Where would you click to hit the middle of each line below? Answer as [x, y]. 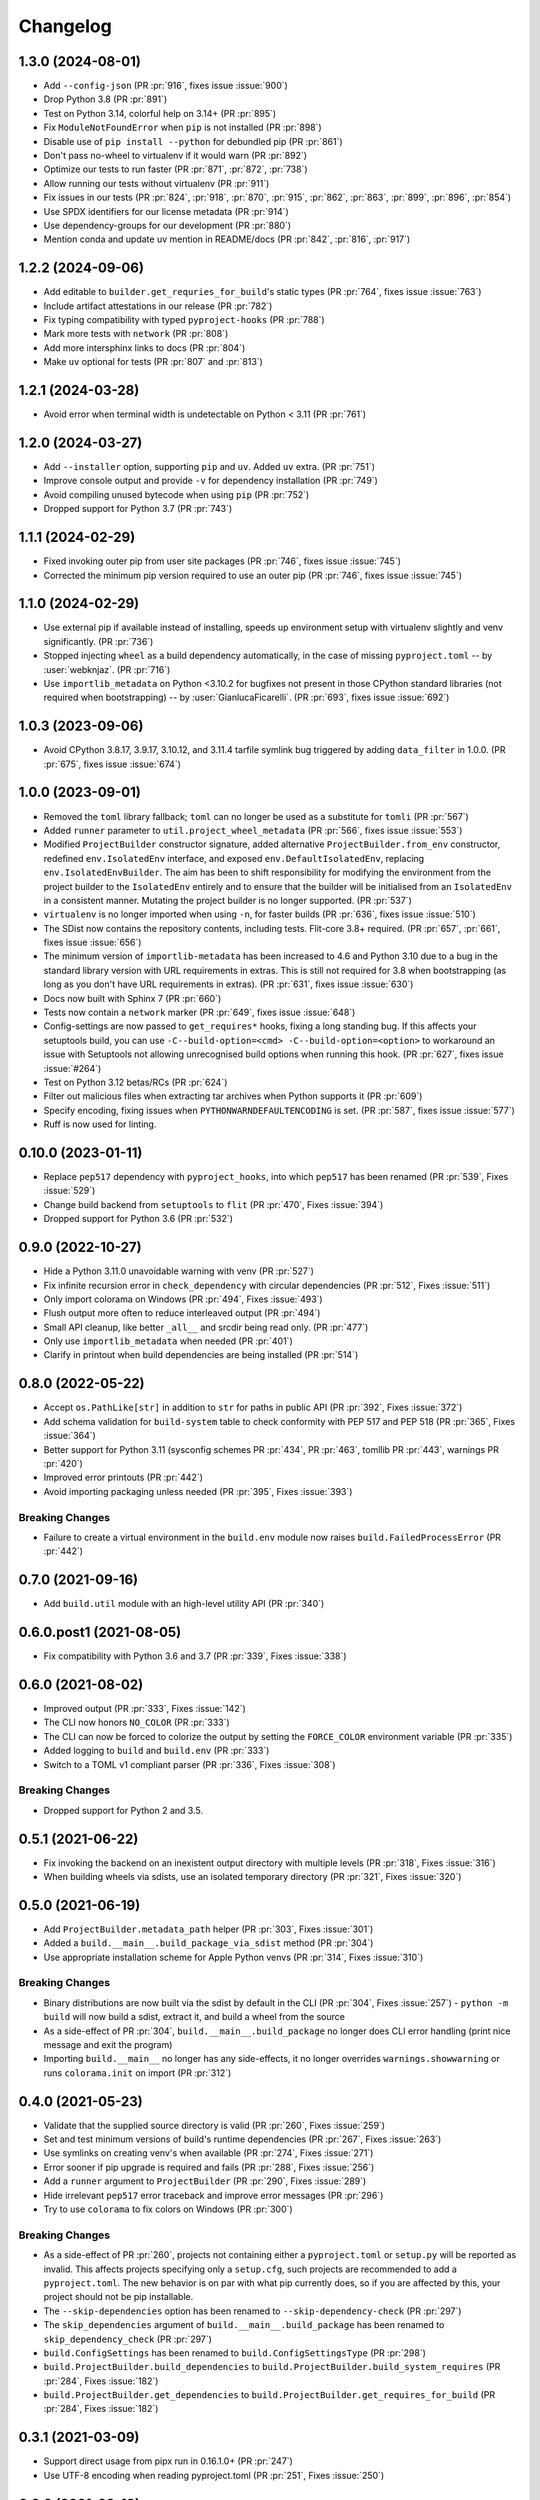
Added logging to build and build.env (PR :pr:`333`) [156, 1751]
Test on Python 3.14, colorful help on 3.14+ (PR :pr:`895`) [160, 113]
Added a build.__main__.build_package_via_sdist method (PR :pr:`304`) [208, 1943]
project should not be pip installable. [118, 2297]
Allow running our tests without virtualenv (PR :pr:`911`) [156, 183]
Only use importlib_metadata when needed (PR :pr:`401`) [168, 1341]
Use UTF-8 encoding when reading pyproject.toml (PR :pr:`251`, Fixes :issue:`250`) [214, 2475]
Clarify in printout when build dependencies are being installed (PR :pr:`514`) [201, 1355]
